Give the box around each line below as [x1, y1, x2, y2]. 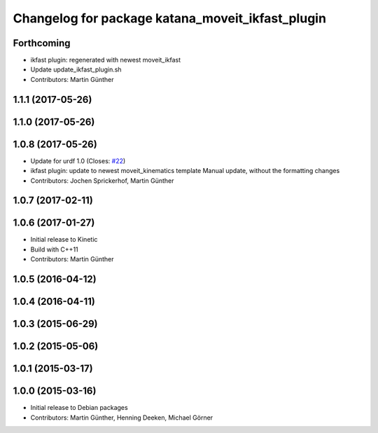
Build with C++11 [30, 245, 78, 254]
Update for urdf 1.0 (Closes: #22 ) [30, 156, 126, 165]
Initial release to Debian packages [30, 404, 129, 412]
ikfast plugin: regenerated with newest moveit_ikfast [30, 56, 181, 64]
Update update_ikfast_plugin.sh [30, 65, 122, 74]
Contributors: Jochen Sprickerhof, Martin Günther [30, 176, 174, 185]
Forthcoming [13, 37, 71, 49]
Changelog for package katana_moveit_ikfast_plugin [13, 11, 327, 26]
